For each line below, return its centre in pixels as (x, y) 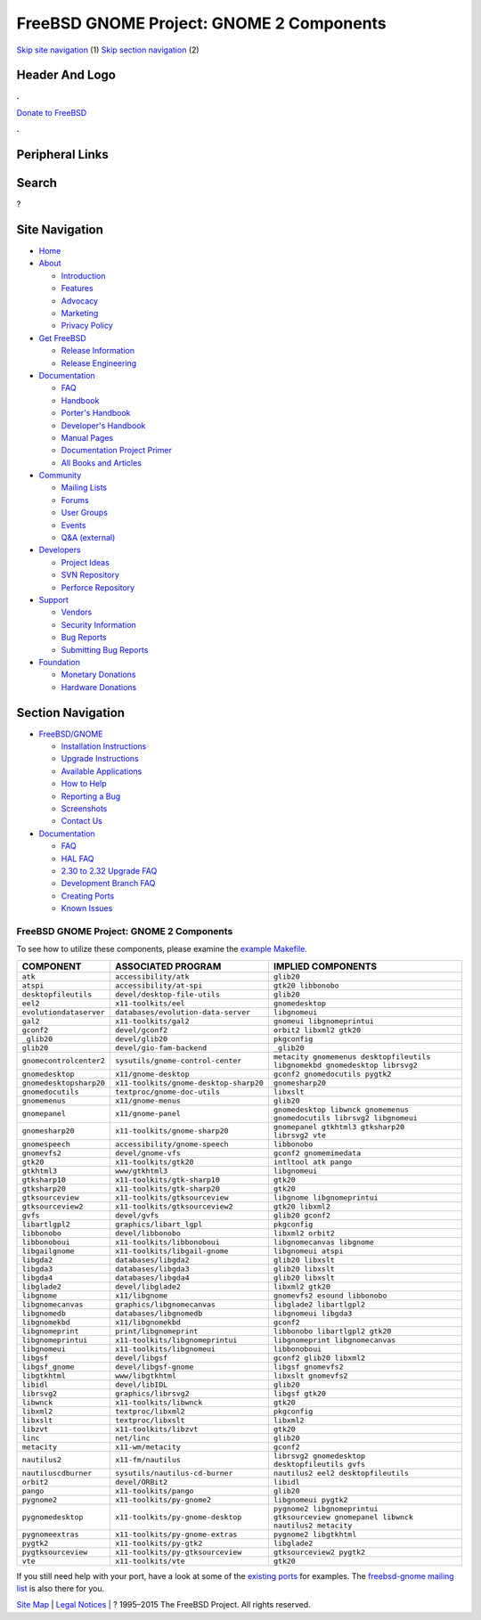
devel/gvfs (137, 1215)
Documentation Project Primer (117, 451)
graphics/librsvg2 (152, 1393)
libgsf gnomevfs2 (308, 1367)
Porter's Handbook (96, 413)
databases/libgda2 (152, 1260)
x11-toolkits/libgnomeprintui (176, 1340)
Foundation (59, 662)
